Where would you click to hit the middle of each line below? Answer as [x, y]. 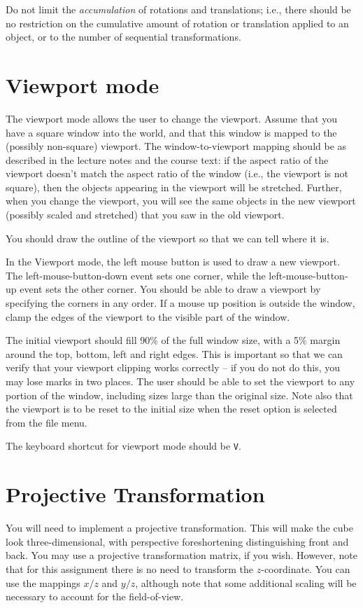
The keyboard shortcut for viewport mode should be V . [123, 446]
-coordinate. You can [306, 568]
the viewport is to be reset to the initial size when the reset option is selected [171, 409]
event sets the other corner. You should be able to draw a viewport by [170, 289]
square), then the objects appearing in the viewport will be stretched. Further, [174, 187]
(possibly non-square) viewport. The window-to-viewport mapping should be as [176, 146]
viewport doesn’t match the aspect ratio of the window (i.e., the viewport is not [177, 173]
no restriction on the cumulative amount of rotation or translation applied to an [177, 23]
